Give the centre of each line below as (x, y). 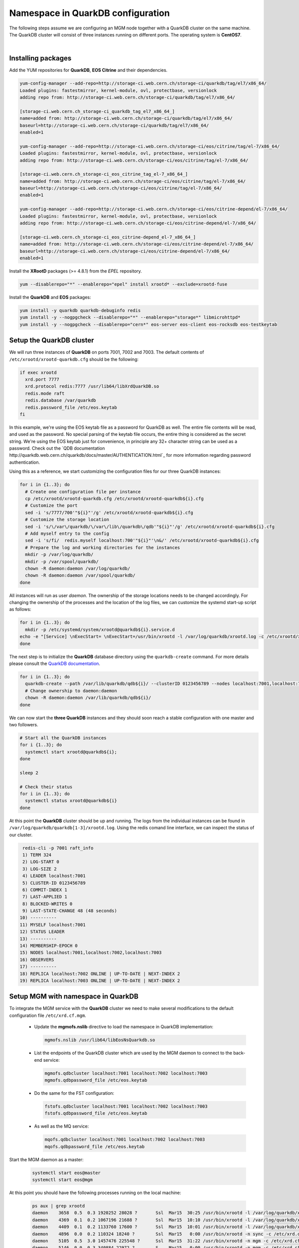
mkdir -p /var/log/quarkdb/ (59, 555)
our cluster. (21, 835)
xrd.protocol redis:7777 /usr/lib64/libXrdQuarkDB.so (92, 386)
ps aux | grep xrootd (59, 1206)
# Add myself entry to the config (67, 533)
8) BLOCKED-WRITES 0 (48, 904)
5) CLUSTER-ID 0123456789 (54, 883)
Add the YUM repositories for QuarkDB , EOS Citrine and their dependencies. (88, 70)
